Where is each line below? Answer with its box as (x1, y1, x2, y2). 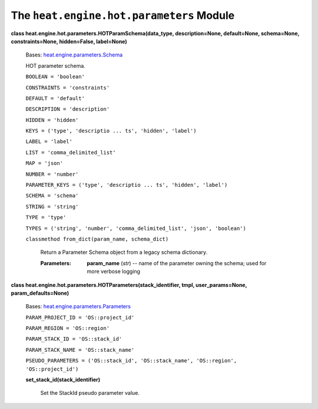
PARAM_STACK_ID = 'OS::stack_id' (25, 336, 122, 342)
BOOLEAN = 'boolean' (25, 74, 85, 80)
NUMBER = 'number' (25, 171, 79, 177)
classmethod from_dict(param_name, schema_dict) (25, 236, 169, 242)
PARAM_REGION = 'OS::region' (25, 325, 110, 332)
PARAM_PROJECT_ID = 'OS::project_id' (25, 314, 135, 321)
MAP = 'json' (25, 160, 64, 167)
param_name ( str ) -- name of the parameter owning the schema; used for (87, 259, 267, 266)
